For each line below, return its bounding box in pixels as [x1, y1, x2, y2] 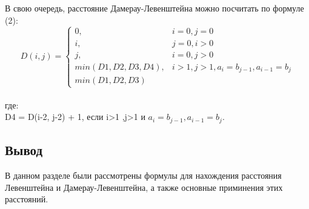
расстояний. [5, 193, 48, 205]
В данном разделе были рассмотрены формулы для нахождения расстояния [5, 169, 282, 182]
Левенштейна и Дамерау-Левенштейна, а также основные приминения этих [5, 181, 283, 193]
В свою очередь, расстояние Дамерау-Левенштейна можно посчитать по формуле [5, 2, 304, 14]
